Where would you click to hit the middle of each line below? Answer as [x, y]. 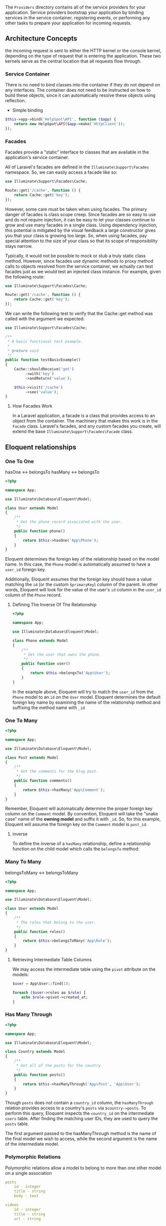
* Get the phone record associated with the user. [69, 522]
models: [21, 975]
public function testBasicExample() [43, 360]
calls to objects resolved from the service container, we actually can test [79, 266]
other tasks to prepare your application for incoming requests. [68, 23]
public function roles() [40, 932]
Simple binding [28, 110]
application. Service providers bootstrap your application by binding [75, 12]
